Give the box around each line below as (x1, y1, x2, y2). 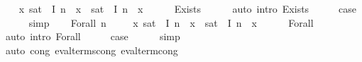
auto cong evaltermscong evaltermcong (5, 42, 178, 57)
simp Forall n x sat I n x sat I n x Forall (28, 15, 314, 30)
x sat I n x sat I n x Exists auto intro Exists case (18, 1, 357, 15)
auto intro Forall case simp (5, 29, 180, 44)
